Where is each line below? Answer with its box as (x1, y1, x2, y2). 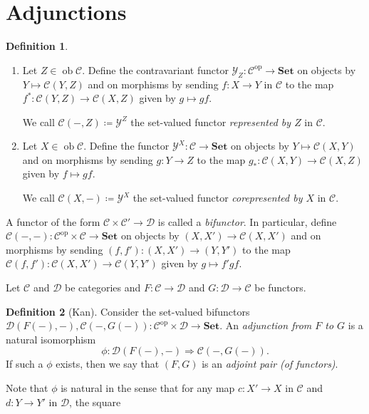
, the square (69, 394, 121, 409)
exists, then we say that (56, 356, 160, 371)
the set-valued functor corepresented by (132, 190, 303, 205)
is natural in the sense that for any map (61, 381, 235, 395)
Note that (6, 381, 48, 395)
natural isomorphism (6, 331, 96, 346)
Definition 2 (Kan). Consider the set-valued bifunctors (6, 304, 250, 319)
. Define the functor (83, 138, 170, 153)
